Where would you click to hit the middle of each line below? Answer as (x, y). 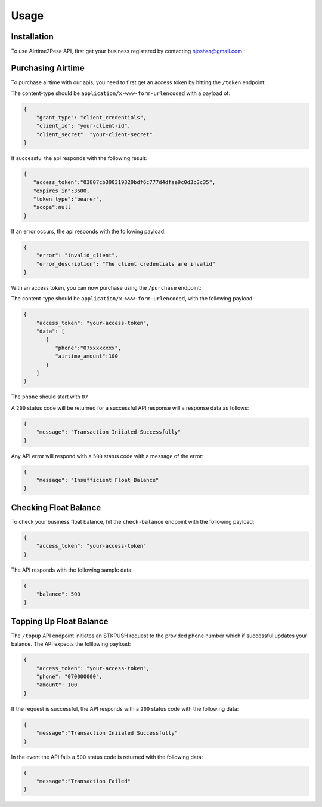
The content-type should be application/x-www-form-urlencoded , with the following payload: (133, 299)
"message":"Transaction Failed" (83, 781)
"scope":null (52, 207)
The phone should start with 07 (50, 397)
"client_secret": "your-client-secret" (95, 134)
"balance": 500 (58, 594)
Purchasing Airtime (48, 68)
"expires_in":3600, (61, 191)
